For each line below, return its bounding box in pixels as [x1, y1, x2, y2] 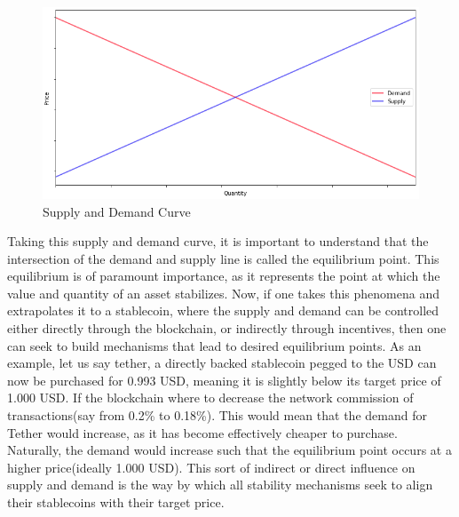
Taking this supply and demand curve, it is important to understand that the [7, 232, 429, 251]
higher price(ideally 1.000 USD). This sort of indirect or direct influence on [7, 457, 415, 476]
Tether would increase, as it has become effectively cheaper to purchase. [7, 423, 398, 441]
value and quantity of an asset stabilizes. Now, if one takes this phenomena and [7, 283, 439, 302]
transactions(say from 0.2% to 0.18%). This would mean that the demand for [7, 406, 427, 425]
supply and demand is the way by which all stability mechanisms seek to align [7, 475, 433, 494]
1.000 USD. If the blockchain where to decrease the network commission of [7, 388, 414, 407]
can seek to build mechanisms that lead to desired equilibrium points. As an [7, 336, 422, 354]
